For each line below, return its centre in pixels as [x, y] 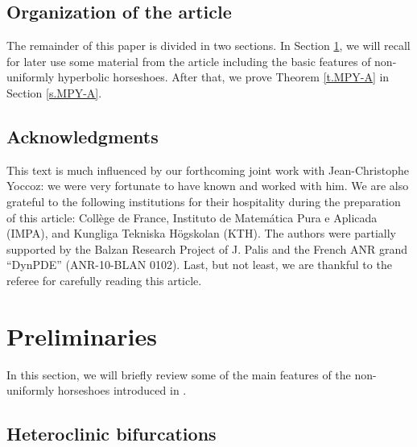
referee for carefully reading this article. [104, 280]
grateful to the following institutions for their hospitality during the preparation [204, 201]
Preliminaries [82, 335]
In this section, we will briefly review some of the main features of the [179, 374]
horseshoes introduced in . [122, 390]
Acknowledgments [83, 136]
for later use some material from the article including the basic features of [189, 61]
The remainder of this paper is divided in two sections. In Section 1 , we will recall [208, 46]
